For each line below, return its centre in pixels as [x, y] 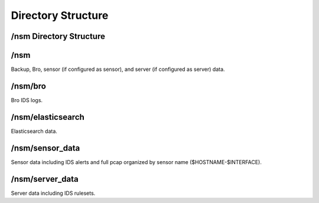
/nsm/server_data [45, 179]
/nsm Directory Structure [58, 36]
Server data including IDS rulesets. [53, 193]
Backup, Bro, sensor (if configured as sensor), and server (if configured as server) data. [118, 69]
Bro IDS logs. [27, 100]
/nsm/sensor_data [45, 148]
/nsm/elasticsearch [48, 117]
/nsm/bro [29, 86]
